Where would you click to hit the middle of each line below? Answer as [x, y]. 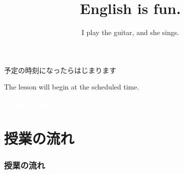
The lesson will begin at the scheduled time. [72, 87]
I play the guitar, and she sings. [130, 32]
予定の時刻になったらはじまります [60, 70]
